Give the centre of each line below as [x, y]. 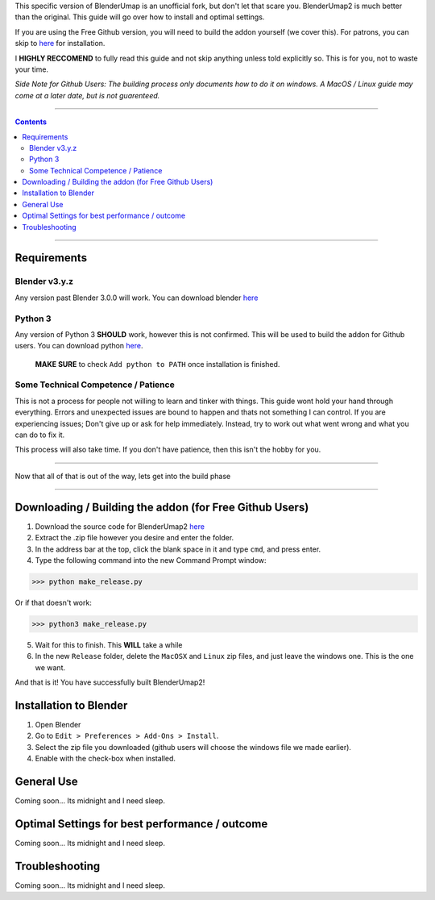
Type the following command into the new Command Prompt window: [151, 560]
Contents [31, 122]
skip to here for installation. [60, 44]
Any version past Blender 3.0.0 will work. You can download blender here [137, 298]
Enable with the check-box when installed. [106, 759]
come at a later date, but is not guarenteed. [87, 95]
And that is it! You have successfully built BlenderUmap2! [110, 682]
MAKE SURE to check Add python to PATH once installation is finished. [157, 364]
